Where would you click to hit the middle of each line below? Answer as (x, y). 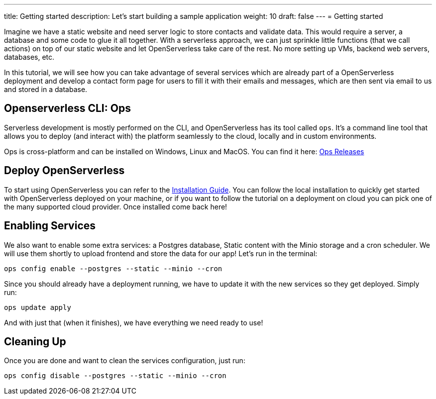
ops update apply (38, 307)
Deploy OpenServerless (64, 171)
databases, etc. (29, 57)
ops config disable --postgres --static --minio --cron (115, 376)
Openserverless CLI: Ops (67, 108)
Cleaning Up (35, 341)
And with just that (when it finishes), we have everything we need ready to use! (134, 322)
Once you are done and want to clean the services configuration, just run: (125, 361)
